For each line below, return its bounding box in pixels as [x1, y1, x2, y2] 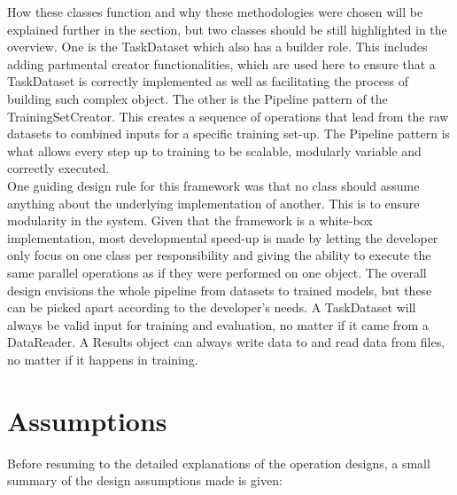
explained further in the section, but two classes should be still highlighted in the [7, 20, 447, 38]
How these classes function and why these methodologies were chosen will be [7, 3, 423, 20]
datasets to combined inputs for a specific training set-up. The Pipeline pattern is [7, 124, 451, 143]
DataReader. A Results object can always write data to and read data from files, [7, 333, 445, 351]
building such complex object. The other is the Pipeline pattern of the [7, 89, 388, 107]
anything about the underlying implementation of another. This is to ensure [7, 193, 420, 212]
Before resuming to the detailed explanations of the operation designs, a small [7, 453, 430, 472]
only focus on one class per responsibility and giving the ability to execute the [7, 246, 431, 264]
